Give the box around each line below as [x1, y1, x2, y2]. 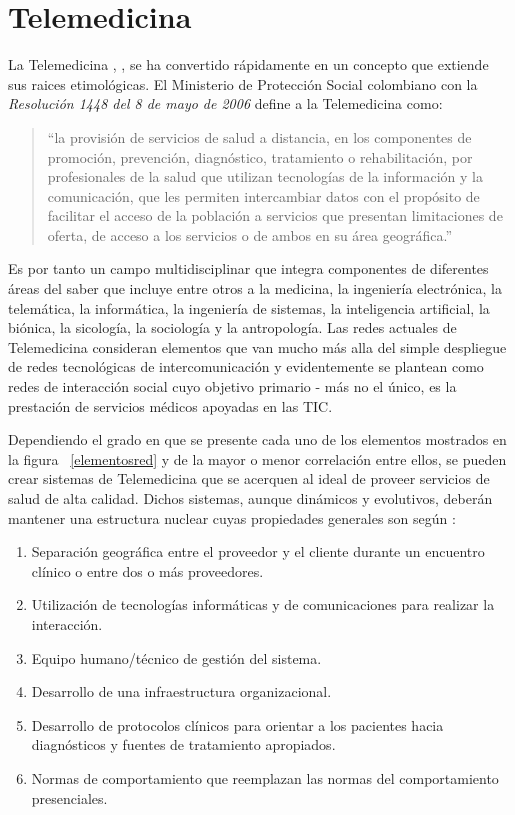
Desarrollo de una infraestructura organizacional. [31, 681, 332, 702]
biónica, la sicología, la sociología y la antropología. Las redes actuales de [8, 317, 457, 338]
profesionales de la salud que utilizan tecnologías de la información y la [47, 166, 483, 187]
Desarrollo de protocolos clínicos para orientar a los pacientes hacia [31, 714, 444, 735]
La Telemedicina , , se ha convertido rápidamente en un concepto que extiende [8, 54, 489, 75]
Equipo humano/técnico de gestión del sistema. [31, 647, 322, 668]
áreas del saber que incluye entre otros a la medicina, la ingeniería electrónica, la [8, 278, 502, 299]
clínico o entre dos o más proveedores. [31, 560, 264, 581]
